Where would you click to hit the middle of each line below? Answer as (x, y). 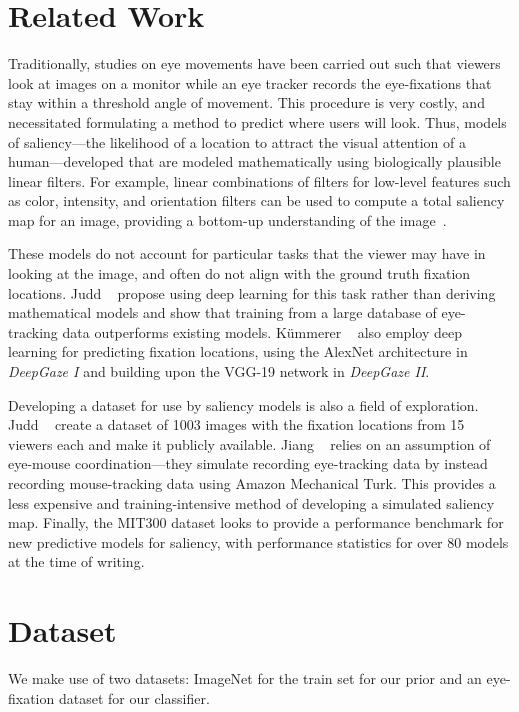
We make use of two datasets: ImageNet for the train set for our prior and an (245, 678)
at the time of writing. (76, 561)
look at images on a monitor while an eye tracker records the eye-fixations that (250, 82)
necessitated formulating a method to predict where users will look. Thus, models (257, 121)
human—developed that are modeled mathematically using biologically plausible (254, 161)
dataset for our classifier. (134, 697)
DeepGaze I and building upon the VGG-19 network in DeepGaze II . (219, 371)
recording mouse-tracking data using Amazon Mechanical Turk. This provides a (252, 483)
